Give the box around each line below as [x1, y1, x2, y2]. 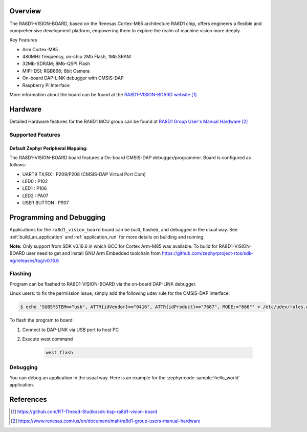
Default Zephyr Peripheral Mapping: [9, 145, 88, 151]
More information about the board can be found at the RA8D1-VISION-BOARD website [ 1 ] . [9, 92, 198, 98]
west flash [46, 350, 73, 355]
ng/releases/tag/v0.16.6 [9, 257, 59, 264]
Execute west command [22, 336, 73, 342]
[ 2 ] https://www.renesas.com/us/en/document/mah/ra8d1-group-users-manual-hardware [11, 418, 201, 424]
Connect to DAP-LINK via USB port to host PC [22, 327, 119, 333]
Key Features [9, 37, 37, 43]
